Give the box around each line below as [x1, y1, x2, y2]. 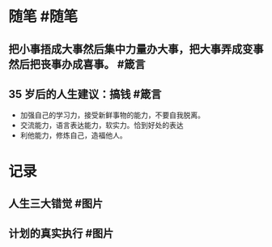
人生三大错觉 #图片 [8, 196, 104, 211]
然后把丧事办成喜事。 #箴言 [8, 57, 146, 71]
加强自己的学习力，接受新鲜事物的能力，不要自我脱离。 [19, 110, 205, 120]
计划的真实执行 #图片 [8, 227, 114, 241]
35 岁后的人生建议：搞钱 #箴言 [8, 87, 162, 101]
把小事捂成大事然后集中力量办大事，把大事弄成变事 [8, 42, 264, 56]
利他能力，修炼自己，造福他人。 [19, 130, 127, 140]
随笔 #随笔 [8, 7, 79, 26]
